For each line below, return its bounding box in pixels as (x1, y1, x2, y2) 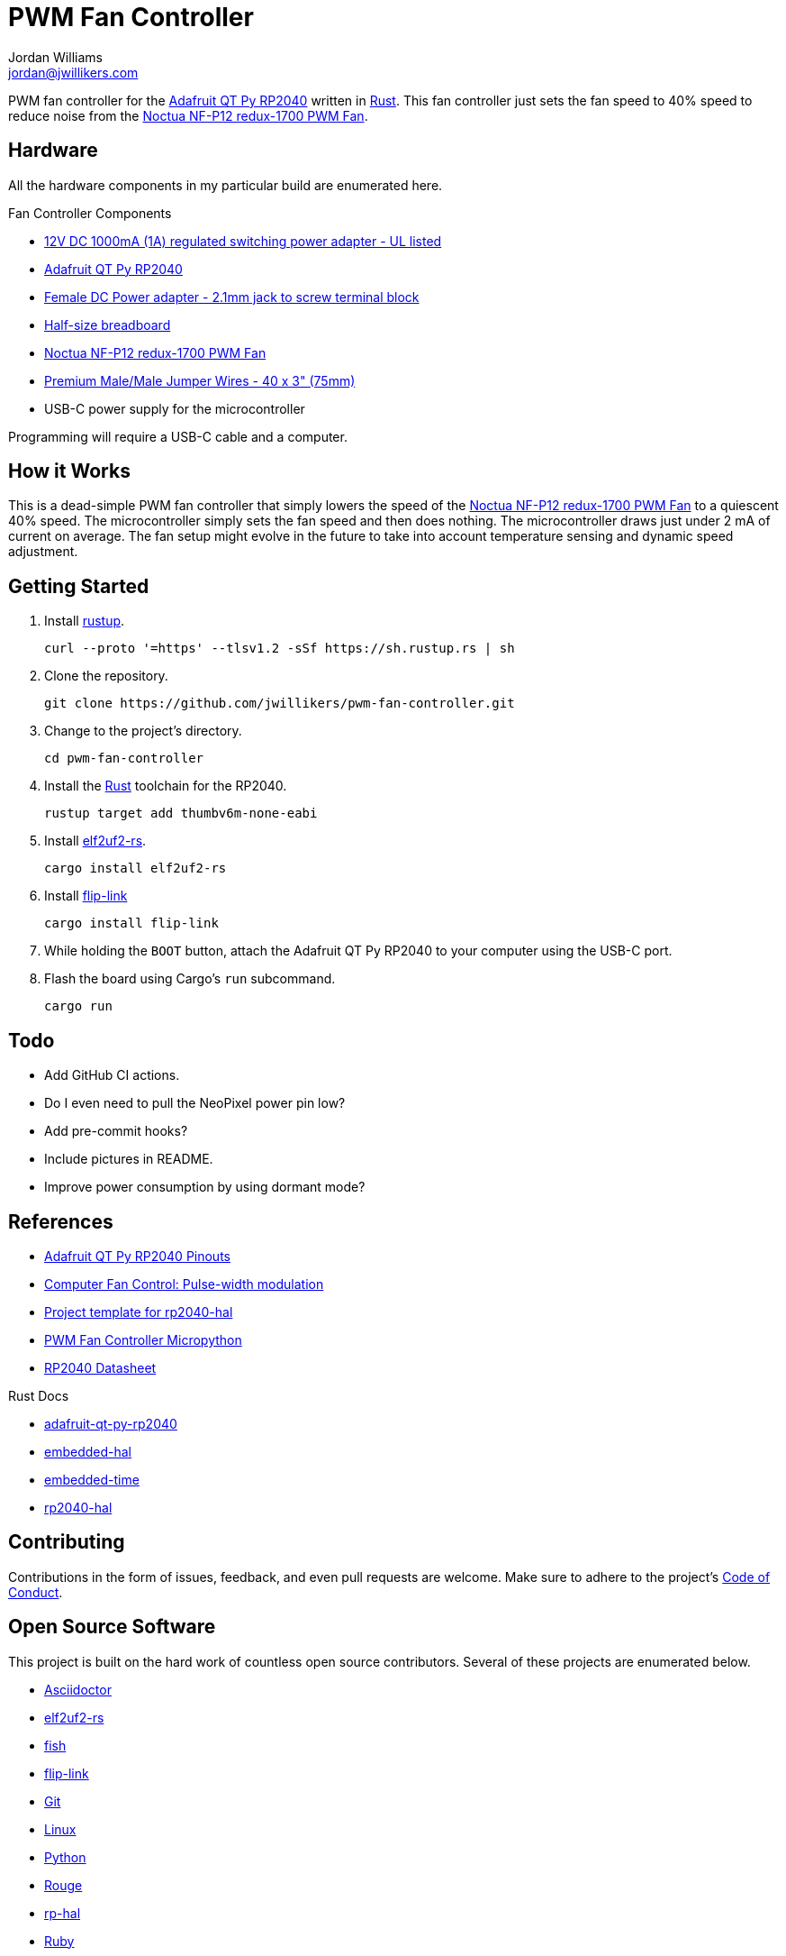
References (8, 1210, 113, 1233)
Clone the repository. (44, 668, 168, 684)
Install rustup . (44, 613, 125, 629)
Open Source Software (8, 1615, 216, 1639)
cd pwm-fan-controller (44, 751, 204, 766)
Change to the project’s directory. (44, 723, 242, 739)
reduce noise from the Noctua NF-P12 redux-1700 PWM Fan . (8, 107, 368, 123)
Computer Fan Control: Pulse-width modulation (44, 1275, 324, 1292)
